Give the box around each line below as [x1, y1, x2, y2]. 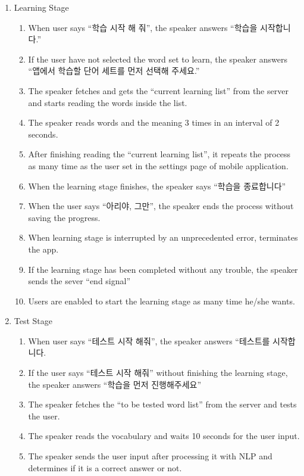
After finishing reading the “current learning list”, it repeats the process [28, 148, 291, 160]
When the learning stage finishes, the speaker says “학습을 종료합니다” [28, 179, 286, 192]
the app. [28, 242, 59, 255]
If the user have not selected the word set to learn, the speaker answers [28, 52, 287, 65]
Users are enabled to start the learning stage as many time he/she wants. [28, 294, 295, 307]
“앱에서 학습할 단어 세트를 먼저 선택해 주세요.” [28, 64, 200, 77]
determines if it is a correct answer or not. [28, 461, 182, 474]
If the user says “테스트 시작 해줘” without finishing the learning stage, [28, 366, 288, 379]
